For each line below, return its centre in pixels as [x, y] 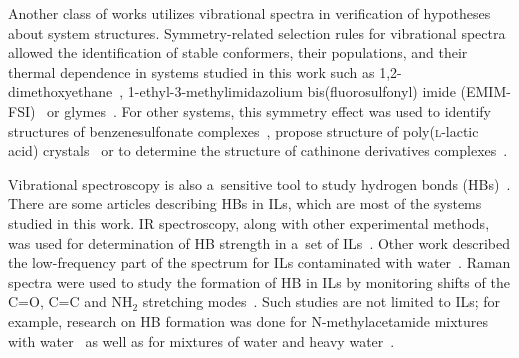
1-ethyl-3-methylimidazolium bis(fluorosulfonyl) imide [291, 91]
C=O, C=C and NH [70, 301]
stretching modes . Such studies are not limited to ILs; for [321, 301]
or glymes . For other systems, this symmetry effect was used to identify [269, 110]
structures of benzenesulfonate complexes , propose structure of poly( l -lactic [243, 130]
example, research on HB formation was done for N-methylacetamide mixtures [248, 320]
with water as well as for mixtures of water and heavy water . [201, 340]
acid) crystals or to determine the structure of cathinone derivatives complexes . [258, 150]
